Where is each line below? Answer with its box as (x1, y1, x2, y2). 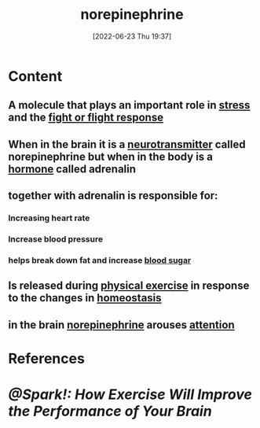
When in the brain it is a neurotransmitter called (8, 138, 246, 151)
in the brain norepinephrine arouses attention (8, 318, 235, 331)
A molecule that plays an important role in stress (8, 98, 251, 112)
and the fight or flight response (8, 111, 163, 124)
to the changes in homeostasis (8, 291, 163, 304)
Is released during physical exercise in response (8, 279, 250, 293)
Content (8, 67, 63, 85)
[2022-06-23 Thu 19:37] (92, 31, 172, 41)
